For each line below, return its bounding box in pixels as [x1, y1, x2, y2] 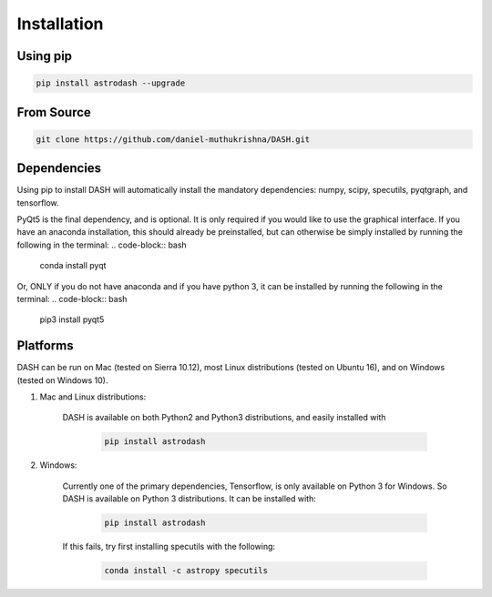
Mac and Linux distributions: [39, 391, 147, 402]
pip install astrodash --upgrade [36, 78, 186, 88]
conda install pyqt [39, 260, 107, 271]
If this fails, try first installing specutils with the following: [62, 541, 276, 552]
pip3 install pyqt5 [39, 314, 105, 325]
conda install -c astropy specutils [104, 565, 269, 576]
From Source [16, 105, 91, 120]
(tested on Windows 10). [16, 374, 108, 386]
